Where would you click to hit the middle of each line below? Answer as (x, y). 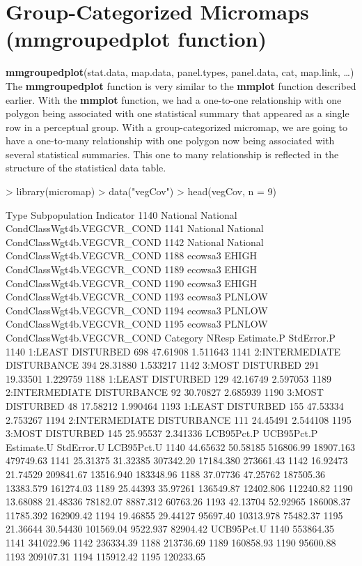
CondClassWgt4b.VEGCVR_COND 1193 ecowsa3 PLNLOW (137, 297)
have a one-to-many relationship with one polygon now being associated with (170, 140)
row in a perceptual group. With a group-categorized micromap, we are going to (177, 127)
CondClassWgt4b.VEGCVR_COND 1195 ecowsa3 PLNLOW (137, 324)
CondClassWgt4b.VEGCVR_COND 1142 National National (135, 242)
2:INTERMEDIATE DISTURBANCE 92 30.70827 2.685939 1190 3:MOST (165, 392)
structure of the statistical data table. (86, 168)
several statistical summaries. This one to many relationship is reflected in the (172, 154)
